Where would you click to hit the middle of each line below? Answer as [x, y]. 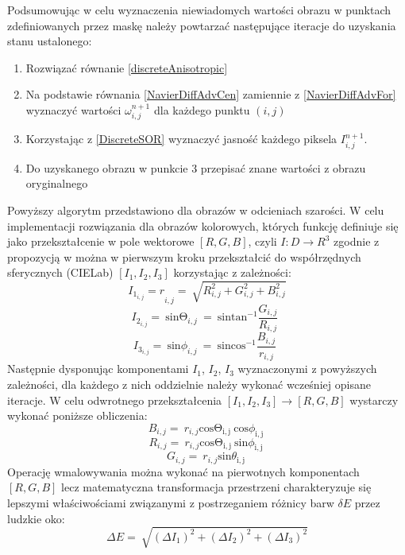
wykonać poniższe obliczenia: [77, 415]
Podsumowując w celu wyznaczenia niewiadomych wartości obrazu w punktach [199, 10]
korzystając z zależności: [232, 272]
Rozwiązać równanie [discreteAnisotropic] [127, 67]
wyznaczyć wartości [73, 109]
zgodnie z [357, 241]
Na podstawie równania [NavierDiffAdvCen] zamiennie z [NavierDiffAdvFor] [211, 94]
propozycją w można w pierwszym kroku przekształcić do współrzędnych [184, 256]
